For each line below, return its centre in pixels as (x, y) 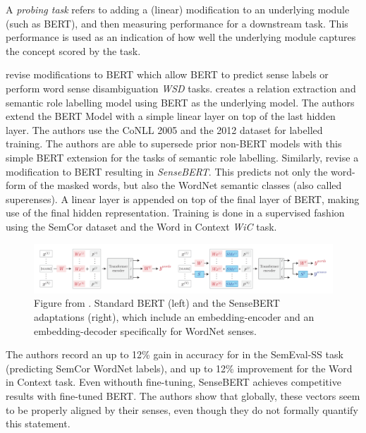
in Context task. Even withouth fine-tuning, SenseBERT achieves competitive (173, 382)
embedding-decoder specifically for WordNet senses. (145, 330)
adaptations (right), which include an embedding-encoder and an (174, 317)
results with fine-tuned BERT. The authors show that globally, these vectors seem (183, 396)
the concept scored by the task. (73, 50)
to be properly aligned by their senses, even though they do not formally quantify (182, 409)
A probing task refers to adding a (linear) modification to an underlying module (178, 9)
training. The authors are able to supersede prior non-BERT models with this (174, 144)
